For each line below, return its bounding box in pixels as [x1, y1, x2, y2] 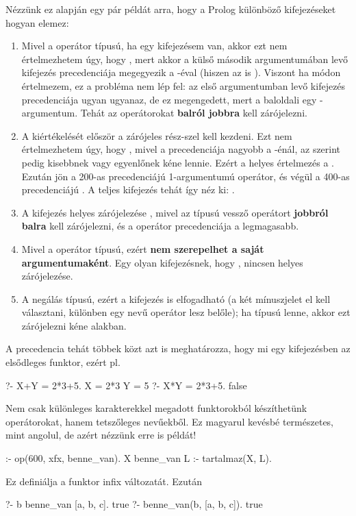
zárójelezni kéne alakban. [21, 318, 127, 332]
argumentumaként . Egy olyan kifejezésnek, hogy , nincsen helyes [21, 255, 303, 269]
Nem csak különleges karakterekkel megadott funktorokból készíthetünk [5, 401, 307, 415]
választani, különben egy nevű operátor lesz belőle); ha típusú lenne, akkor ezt [21, 305, 351, 319]
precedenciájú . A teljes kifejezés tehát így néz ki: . [21, 182, 235, 197]
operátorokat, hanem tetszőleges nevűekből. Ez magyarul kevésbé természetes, [5, 414, 334, 428]
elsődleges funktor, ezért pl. [5, 355, 120, 369]
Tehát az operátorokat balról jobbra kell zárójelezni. [80, 106, 307, 120]
